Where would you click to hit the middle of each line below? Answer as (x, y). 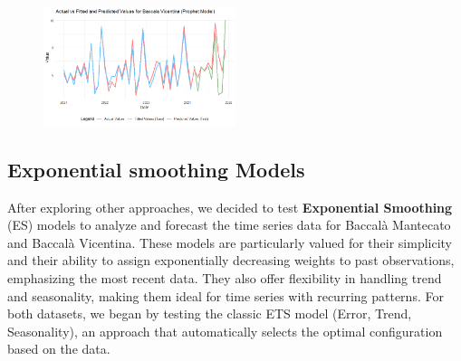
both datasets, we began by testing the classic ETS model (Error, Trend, (210, 313)
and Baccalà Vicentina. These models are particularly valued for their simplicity (230, 242)
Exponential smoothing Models (156, 169)
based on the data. (59, 349)
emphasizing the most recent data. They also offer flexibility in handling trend (225, 277)
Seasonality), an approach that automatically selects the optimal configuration (225, 331)
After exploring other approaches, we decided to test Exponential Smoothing (230, 207)
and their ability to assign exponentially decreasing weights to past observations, (231, 260)
